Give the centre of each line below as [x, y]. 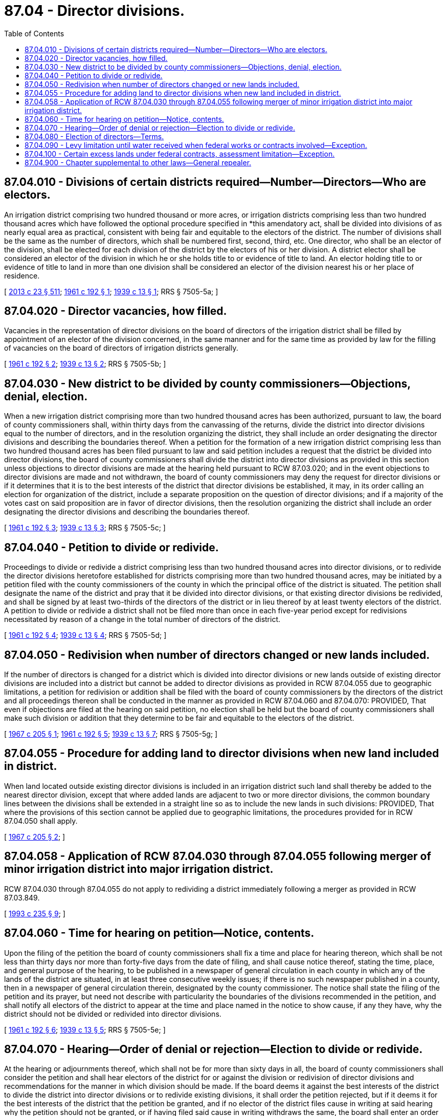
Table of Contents [34, 33]
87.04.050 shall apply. [41, 821]
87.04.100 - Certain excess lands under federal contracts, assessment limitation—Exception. [180, 154]
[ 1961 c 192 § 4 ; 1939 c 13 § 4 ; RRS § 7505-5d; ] [85, 635]
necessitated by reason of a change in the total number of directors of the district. [142, 619]
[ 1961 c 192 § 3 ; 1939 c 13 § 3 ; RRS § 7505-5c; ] [85, 528]
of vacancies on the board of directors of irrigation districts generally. [121, 348]
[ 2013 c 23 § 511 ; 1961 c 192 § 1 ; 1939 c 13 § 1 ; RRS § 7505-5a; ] [111, 291]
